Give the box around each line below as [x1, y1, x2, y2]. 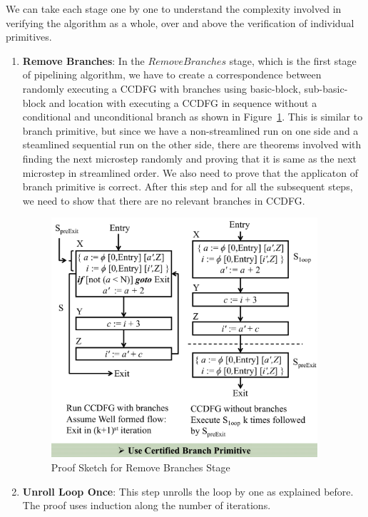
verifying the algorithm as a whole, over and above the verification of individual [6, 15, 354, 30]
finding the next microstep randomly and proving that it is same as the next [22, 150, 357, 165]
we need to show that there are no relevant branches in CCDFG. [22, 193, 305, 208]
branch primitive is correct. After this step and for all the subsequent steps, [22, 179, 353, 194]
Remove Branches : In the [22, 53, 145, 68]
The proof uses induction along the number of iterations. [22, 498, 271, 513]
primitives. [6, 29, 52, 44]
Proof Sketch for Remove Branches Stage [51, 459, 230, 474]
